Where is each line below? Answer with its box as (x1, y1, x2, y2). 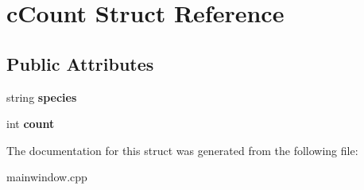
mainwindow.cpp (6, 169, 87, 185)
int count (6, 115, 55, 132)
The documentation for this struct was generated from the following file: (6, 142, 358, 158)
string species (6, 88, 77, 105)
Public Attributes (6, 51, 154, 76)
